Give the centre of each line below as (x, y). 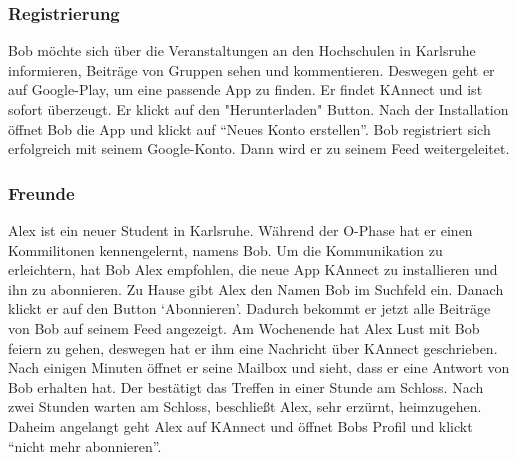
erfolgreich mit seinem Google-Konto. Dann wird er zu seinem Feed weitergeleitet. (259, 148)
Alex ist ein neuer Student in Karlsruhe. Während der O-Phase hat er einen (240, 230)
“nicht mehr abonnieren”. (85, 445)
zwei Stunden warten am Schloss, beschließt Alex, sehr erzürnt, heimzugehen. (245, 406)
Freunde (41, 192)
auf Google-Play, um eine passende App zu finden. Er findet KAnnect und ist (245, 89)
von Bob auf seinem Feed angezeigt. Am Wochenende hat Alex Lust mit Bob (244, 327)
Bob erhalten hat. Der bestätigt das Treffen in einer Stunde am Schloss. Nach (246, 386)
